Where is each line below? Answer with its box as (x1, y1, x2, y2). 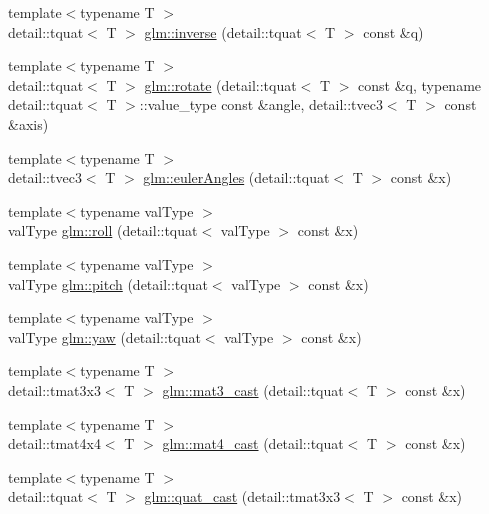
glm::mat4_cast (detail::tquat (162, 433, 344, 454)
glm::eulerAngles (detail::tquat (143, 167, 330, 188)
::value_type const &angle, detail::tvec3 (139, 94, 383, 115)
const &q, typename (358, 74, 482, 95)
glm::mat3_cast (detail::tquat (162, 379, 344, 400)
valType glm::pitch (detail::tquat (8, 273, 208, 294)
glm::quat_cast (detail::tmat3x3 (144, 486, 341, 507)
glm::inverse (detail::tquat (144, 21, 302, 42)
